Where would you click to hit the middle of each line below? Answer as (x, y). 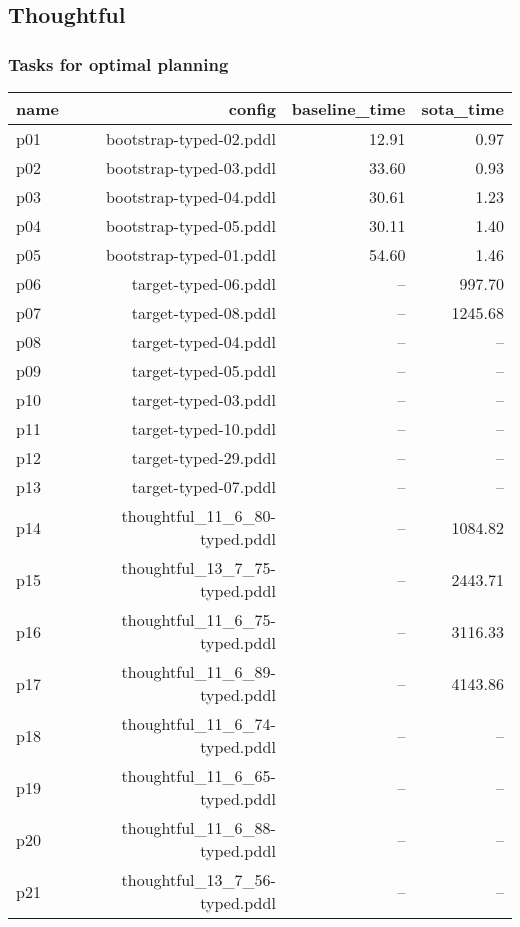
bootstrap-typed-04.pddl (190, 196)
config (252, 108)
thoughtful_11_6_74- (198, 723)
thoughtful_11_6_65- (198, 775)
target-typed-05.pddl (203, 370)
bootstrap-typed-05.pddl (190, 225)
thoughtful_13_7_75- (198, 567)
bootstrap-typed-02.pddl (190, 138)
